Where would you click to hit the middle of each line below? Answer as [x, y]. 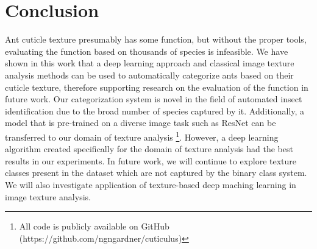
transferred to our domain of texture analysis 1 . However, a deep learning [142, 136]
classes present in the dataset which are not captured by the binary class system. [156, 173]
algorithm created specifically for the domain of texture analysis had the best [149, 149]
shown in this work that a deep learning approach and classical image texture [150, 63]
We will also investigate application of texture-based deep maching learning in [151, 184]
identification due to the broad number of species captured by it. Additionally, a [155, 110]
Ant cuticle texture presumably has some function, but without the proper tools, [156, 39]
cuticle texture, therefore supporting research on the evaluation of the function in [157, 87]
